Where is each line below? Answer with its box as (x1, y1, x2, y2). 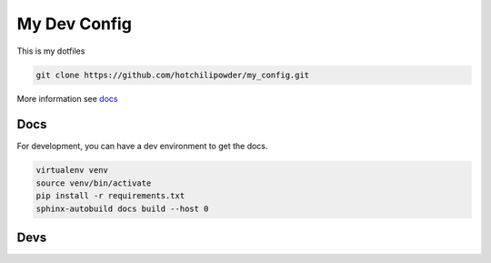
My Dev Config (16, 14, 132, 34)
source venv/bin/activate (35, 177, 152, 188)
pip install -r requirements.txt (35, 191, 185, 201)
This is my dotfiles (16, 46, 85, 56)
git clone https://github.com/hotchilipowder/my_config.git (35, 69, 310, 80)
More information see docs (16, 93, 118, 104)
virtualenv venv (35, 165, 109, 176)
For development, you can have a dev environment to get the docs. (16, 141, 268, 152)
